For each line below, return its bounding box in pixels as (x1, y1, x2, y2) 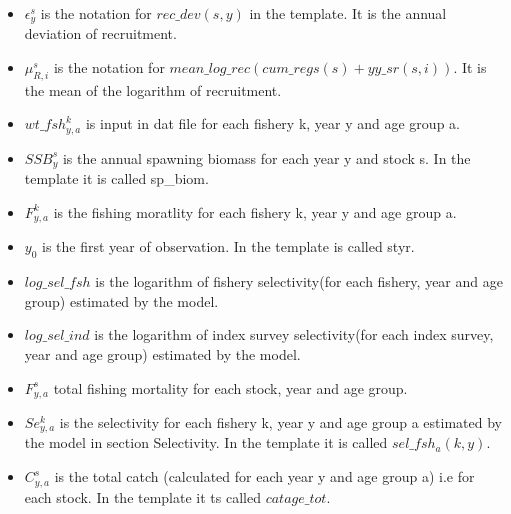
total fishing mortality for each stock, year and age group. (53, 377, 408, 398)
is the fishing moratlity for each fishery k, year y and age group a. (53, 201, 457, 222)
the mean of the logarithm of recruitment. (24, 79, 282, 100)
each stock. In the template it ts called (24, 486, 261, 507)
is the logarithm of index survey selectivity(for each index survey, (94, 324, 494, 345)
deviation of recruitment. (24, 23, 177, 44)
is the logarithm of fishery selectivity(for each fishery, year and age (95, 271, 503, 292)
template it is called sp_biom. (24, 168, 209, 189)
